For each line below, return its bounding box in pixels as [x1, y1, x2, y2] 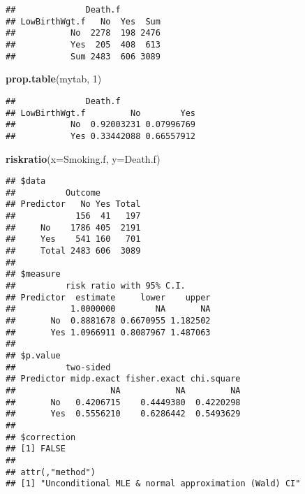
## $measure [6, 269, 61, 279]
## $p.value [6, 350, 61, 361]
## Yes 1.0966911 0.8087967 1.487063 [6, 327, 211, 337]
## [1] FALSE [6, 444, 66, 454]
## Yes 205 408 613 [6, 39, 161, 50]
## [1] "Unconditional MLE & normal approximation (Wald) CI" [6, 479, 301, 489]
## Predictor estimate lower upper [6, 292, 211, 303]
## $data [6, 176, 46, 187]
